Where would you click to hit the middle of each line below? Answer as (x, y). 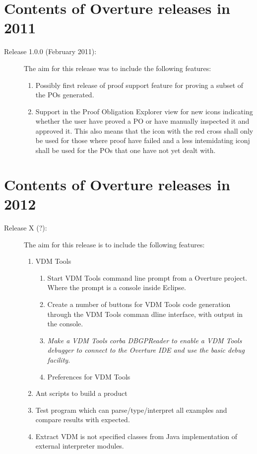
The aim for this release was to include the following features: (118, 68)
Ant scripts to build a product (81, 393)
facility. (59, 359)
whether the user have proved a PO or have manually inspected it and (142, 121)
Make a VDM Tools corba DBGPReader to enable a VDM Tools (145, 340)
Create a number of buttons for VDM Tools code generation (139, 304)
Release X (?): (26, 227)
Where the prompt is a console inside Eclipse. (117, 287)
